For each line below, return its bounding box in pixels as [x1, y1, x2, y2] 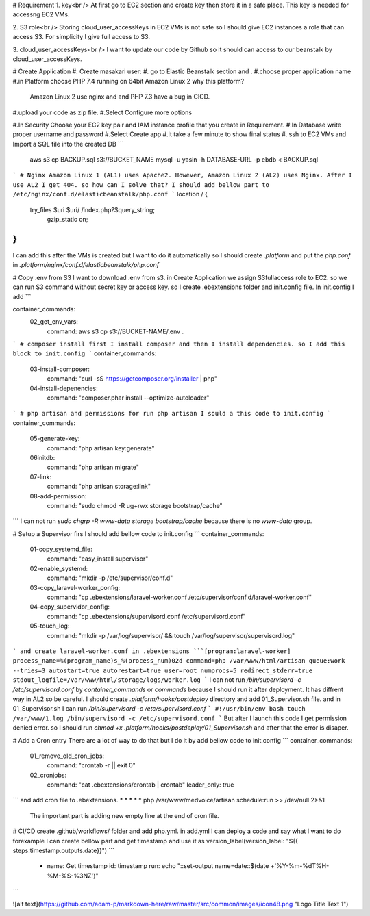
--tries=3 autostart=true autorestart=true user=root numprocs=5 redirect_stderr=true [12, 666, 313, 674]
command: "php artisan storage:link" [47, 483, 151, 491]
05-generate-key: [29, 435, 80, 443]
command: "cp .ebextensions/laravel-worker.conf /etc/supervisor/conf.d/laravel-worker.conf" [47, 593, 312, 602]
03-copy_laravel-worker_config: [29, 583, 121, 591]
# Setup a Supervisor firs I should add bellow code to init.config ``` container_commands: [12, 529, 264, 537]
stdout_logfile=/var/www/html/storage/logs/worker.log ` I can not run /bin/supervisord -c [12, 676, 301, 684]
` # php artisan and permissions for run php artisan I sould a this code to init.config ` [12, 409, 331, 418]
